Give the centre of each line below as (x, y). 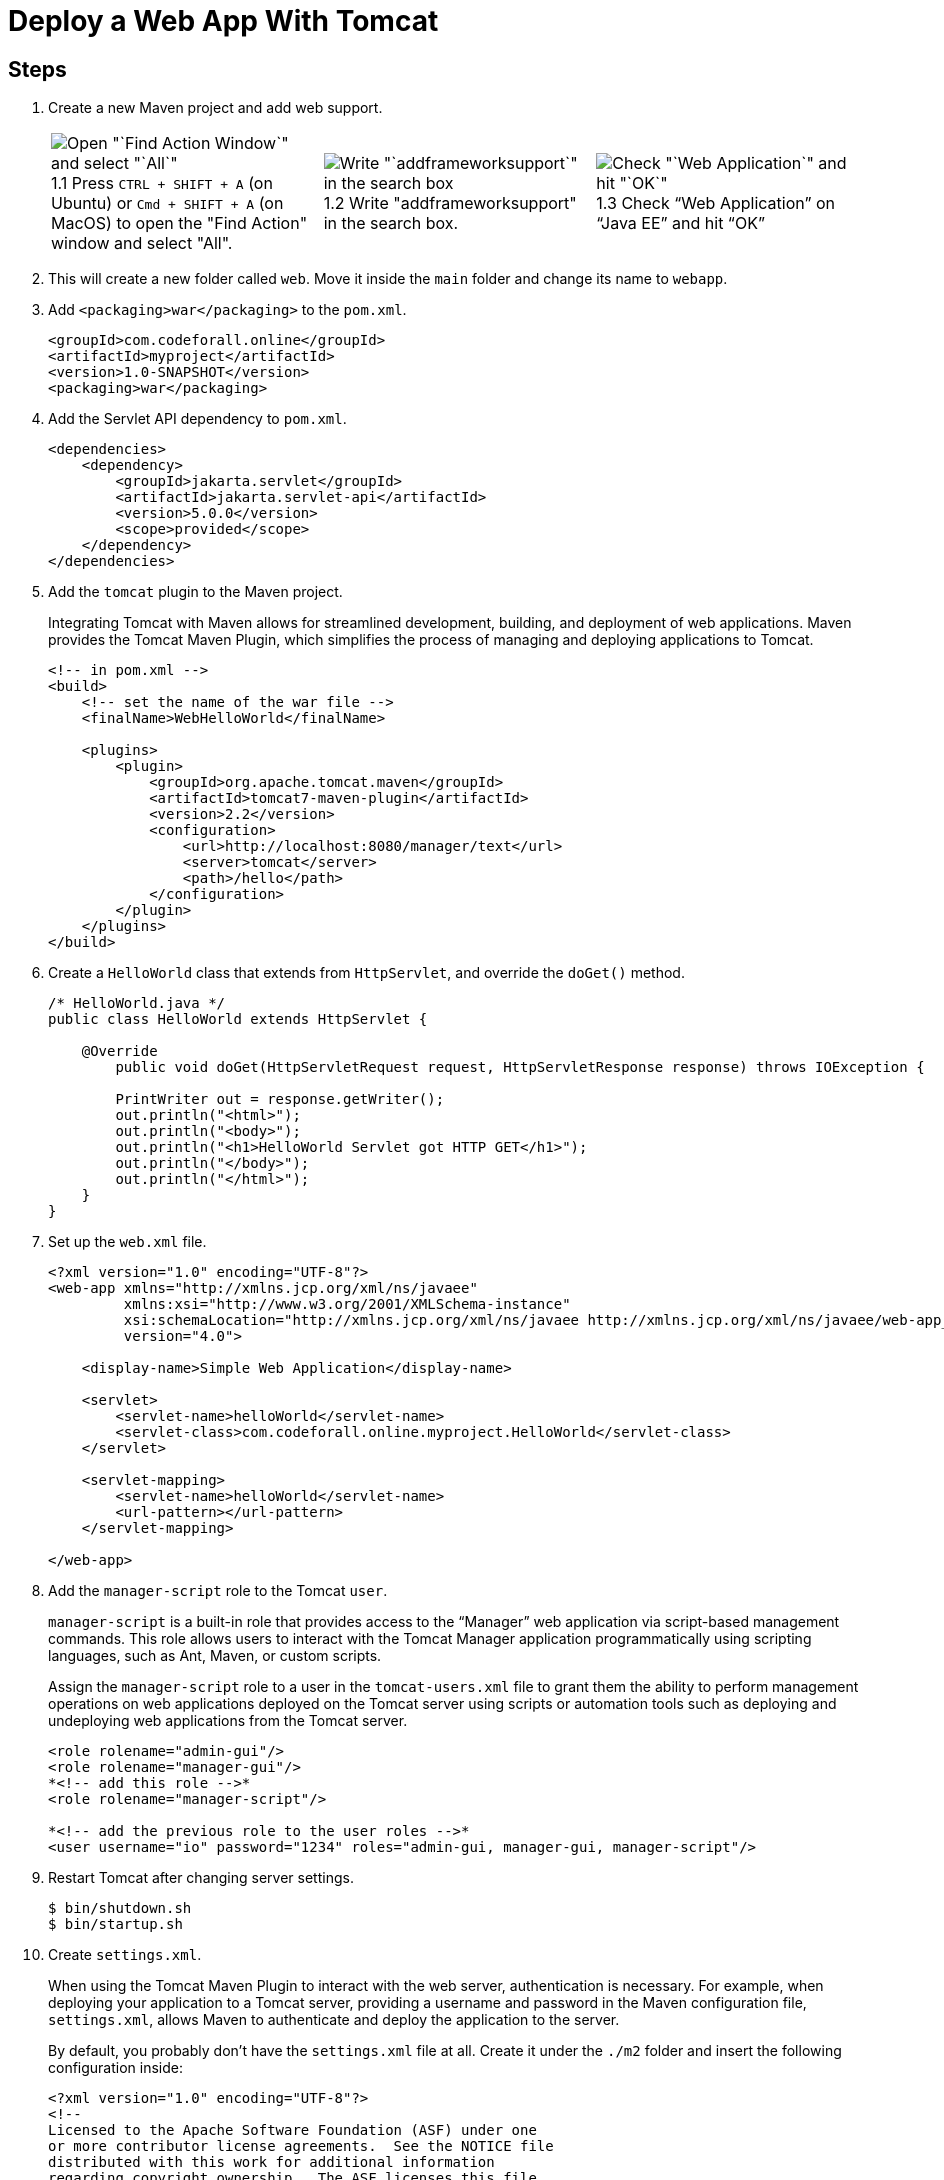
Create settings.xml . (125, 1955)
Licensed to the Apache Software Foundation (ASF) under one (292, 2130)
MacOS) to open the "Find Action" (179, 223)
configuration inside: (116, 2068)
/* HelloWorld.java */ (137, 1003)
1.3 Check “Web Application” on (716, 203)
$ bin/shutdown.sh (120, 1908)
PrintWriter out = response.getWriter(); (280, 1099)
